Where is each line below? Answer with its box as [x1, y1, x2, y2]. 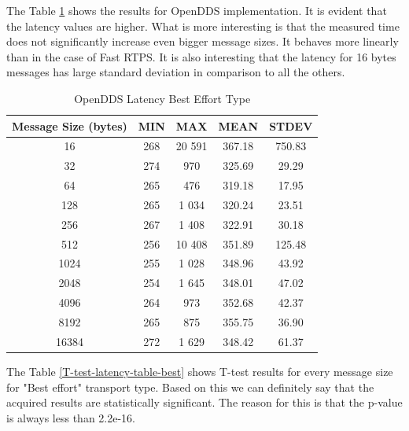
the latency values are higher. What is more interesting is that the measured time [6, 17, 400, 34]
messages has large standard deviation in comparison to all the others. [6, 64, 345, 80]
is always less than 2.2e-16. [6, 409, 135, 425]
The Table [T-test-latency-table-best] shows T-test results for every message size [6, 363, 393, 379]
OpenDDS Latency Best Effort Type [74, 90, 251, 106]
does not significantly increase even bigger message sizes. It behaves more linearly [6, 33, 399, 50]
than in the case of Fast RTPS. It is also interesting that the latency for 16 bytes [6, 48, 396, 64]
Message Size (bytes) [12, 117, 127, 134]
